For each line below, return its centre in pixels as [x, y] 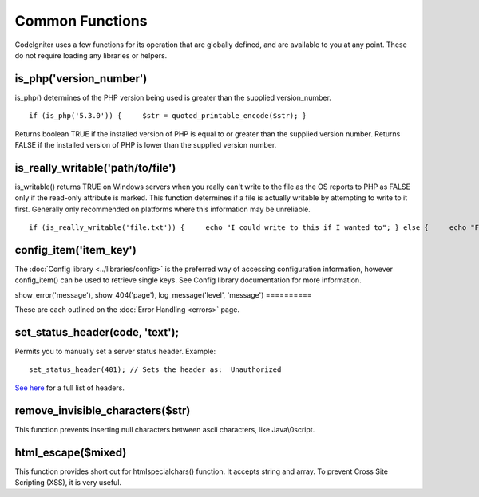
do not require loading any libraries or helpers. [91, 55]
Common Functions [81, 21]
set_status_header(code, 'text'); [97, 332]
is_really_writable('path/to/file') [95, 168]
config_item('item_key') [76, 250]
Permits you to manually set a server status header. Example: [115, 352]
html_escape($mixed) [71, 452]
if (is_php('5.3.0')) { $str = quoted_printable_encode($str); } [168, 116]
